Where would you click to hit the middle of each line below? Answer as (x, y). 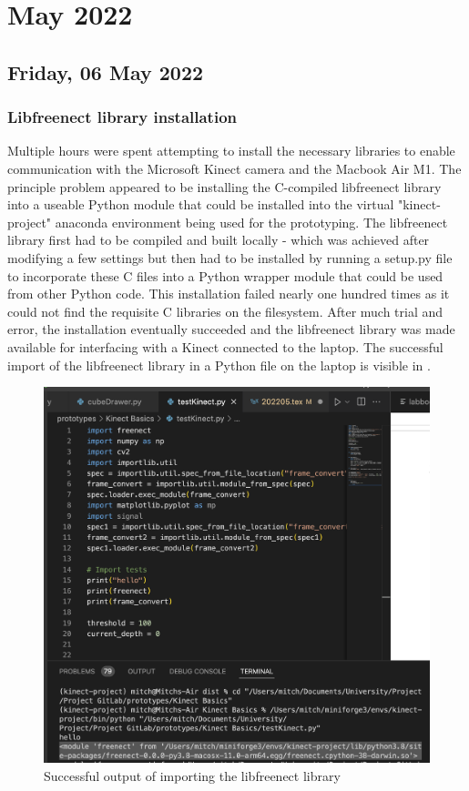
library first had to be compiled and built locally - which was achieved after (219, 240)
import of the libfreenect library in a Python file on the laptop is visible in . (219, 365)
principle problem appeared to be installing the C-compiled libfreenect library (224, 186)
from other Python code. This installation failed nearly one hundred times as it (229, 294)
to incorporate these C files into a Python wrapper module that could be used (225, 275)
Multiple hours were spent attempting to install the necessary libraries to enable (231, 151)
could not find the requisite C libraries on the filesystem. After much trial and (225, 311)
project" (30, 222)
